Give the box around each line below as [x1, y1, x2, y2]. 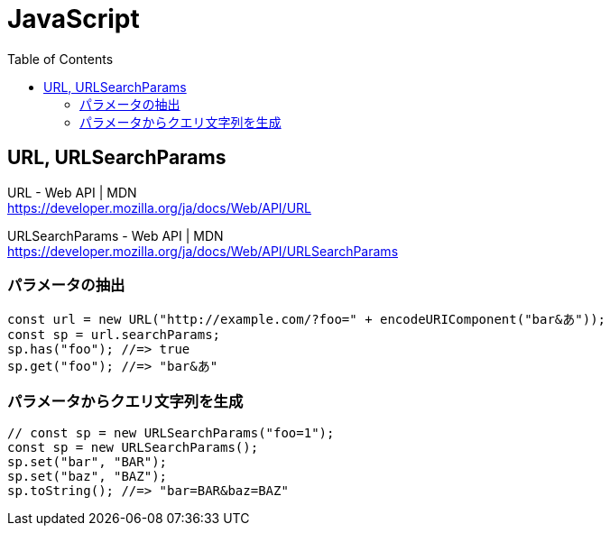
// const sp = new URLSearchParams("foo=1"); [7, 426, 335, 441]
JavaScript [7, 4, 140, 34]
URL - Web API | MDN [7, 184, 137, 200]
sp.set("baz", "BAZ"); [7, 469, 168, 484]
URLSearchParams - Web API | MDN [7, 227, 224, 244]
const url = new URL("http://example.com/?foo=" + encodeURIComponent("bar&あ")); [7, 312, 606, 327]
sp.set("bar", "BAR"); [7, 455, 168, 470]
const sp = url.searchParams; [7, 327, 221, 343]
